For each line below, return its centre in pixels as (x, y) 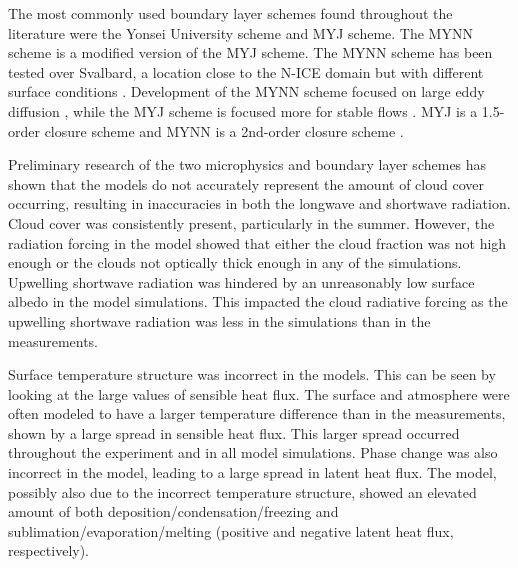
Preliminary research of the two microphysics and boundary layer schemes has (247, 164)
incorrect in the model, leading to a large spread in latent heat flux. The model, (252, 472)
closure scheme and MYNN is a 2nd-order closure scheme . (224, 130)
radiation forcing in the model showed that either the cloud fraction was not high (257, 242)
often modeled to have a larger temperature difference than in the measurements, (257, 413)
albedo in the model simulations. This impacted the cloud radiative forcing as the (258, 301)
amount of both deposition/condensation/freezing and (173, 511)
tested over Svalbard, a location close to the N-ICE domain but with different (246, 71)
